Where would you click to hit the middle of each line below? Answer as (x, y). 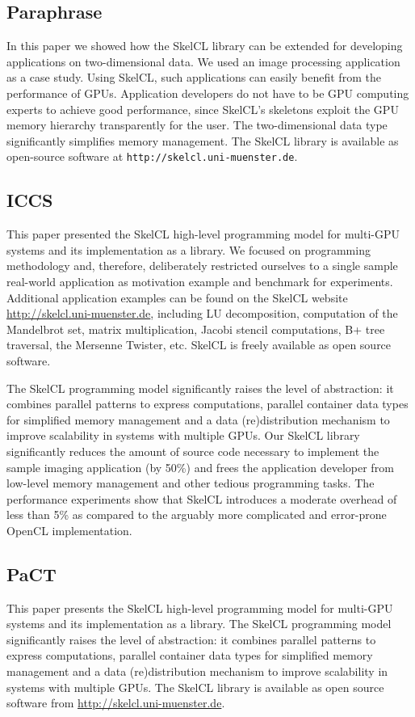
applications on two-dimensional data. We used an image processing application (203, 61)
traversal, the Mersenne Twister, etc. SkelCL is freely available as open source (199, 345)
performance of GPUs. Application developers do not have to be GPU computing (208, 93)
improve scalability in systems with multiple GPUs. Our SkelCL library (183, 435)
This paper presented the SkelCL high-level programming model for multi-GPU (203, 234)
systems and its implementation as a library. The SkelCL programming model (199, 624)
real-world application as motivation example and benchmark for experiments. (200, 281)
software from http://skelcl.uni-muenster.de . (116, 703)
